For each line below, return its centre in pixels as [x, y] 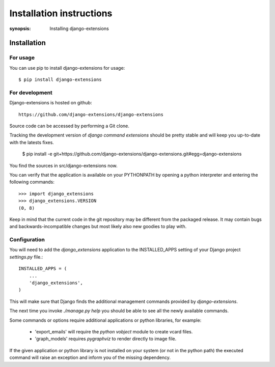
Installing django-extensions [79, 29]
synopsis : [20, 29]
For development [31, 93]
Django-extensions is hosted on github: [51, 103]
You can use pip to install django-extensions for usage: [67, 68]
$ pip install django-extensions [60, 80]
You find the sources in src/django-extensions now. [63, 165]
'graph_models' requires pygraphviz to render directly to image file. [106, 339]
